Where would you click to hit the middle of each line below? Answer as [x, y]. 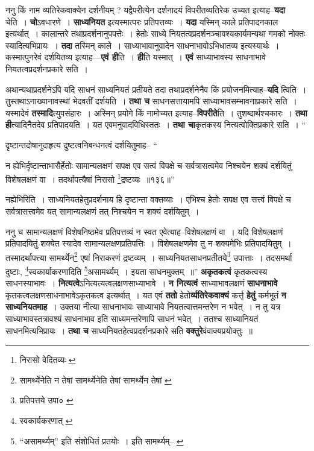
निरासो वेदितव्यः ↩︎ [48, 360]
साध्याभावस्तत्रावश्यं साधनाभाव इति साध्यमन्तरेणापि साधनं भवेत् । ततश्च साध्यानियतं [132, 319]
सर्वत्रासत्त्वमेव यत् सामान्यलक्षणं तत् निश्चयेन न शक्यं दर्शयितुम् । [102, 211]
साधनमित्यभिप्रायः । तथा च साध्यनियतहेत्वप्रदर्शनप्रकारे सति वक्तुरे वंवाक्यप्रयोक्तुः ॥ [129, 330]
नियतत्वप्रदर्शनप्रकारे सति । [47, 68]
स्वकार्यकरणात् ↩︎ [46, 420]
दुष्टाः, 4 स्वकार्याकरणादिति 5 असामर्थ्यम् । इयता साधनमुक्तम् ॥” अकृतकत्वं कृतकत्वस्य [137, 270]
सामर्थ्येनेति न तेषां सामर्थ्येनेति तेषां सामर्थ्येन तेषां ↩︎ [96, 380]
